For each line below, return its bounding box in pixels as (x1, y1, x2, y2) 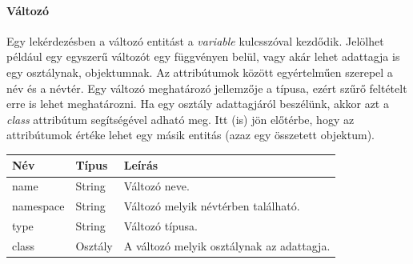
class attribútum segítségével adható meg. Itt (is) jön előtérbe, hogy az (6, 110, 355, 127)
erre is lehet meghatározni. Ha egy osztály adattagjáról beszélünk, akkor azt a (6, 95, 389, 112)
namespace (12, 198, 65, 214)
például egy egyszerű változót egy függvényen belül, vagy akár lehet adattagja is (6, 48, 400, 65)
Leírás (123, 157, 158, 174)
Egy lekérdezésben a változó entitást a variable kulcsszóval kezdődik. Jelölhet (6, 32, 384, 49)
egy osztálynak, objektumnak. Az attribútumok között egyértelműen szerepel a (6, 63, 393, 80)
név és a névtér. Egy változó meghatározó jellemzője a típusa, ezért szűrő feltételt (6, 79, 407, 96)
